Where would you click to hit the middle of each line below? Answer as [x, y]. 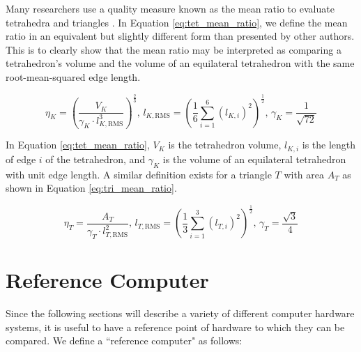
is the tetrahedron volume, [225, 145]
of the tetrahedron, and [95, 159]
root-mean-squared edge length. [73, 76]
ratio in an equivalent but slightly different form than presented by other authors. [180, 36]
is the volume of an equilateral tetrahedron [254, 159]
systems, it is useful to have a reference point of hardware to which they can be [175, 327]
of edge [21, 159]
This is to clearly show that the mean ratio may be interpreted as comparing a [174, 49]
